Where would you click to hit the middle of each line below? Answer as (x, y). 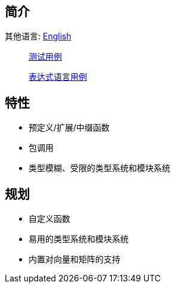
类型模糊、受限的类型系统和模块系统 (99, 168)
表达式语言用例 (58, 77)
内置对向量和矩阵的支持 (74, 259)
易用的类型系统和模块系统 (79, 239)
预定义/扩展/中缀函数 (69, 128)
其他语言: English (38, 36)
